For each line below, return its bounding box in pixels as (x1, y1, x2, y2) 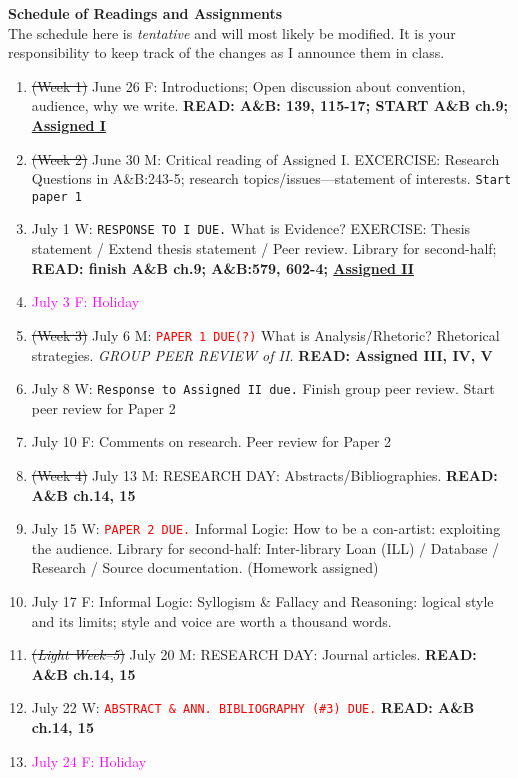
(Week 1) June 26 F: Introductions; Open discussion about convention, (31, 75, 466, 96)
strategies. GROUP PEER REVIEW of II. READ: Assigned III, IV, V (31, 344, 493, 365)
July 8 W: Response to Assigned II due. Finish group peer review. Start (31, 378, 495, 399)
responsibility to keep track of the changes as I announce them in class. (8, 42, 445, 63)
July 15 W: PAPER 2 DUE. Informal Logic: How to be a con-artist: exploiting (31, 518, 501, 539)
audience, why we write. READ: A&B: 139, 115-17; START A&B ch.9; (31, 95, 508, 116)
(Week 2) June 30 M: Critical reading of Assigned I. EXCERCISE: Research (31, 148, 500, 169)
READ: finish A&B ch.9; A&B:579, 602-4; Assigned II (31, 257, 414, 278)
